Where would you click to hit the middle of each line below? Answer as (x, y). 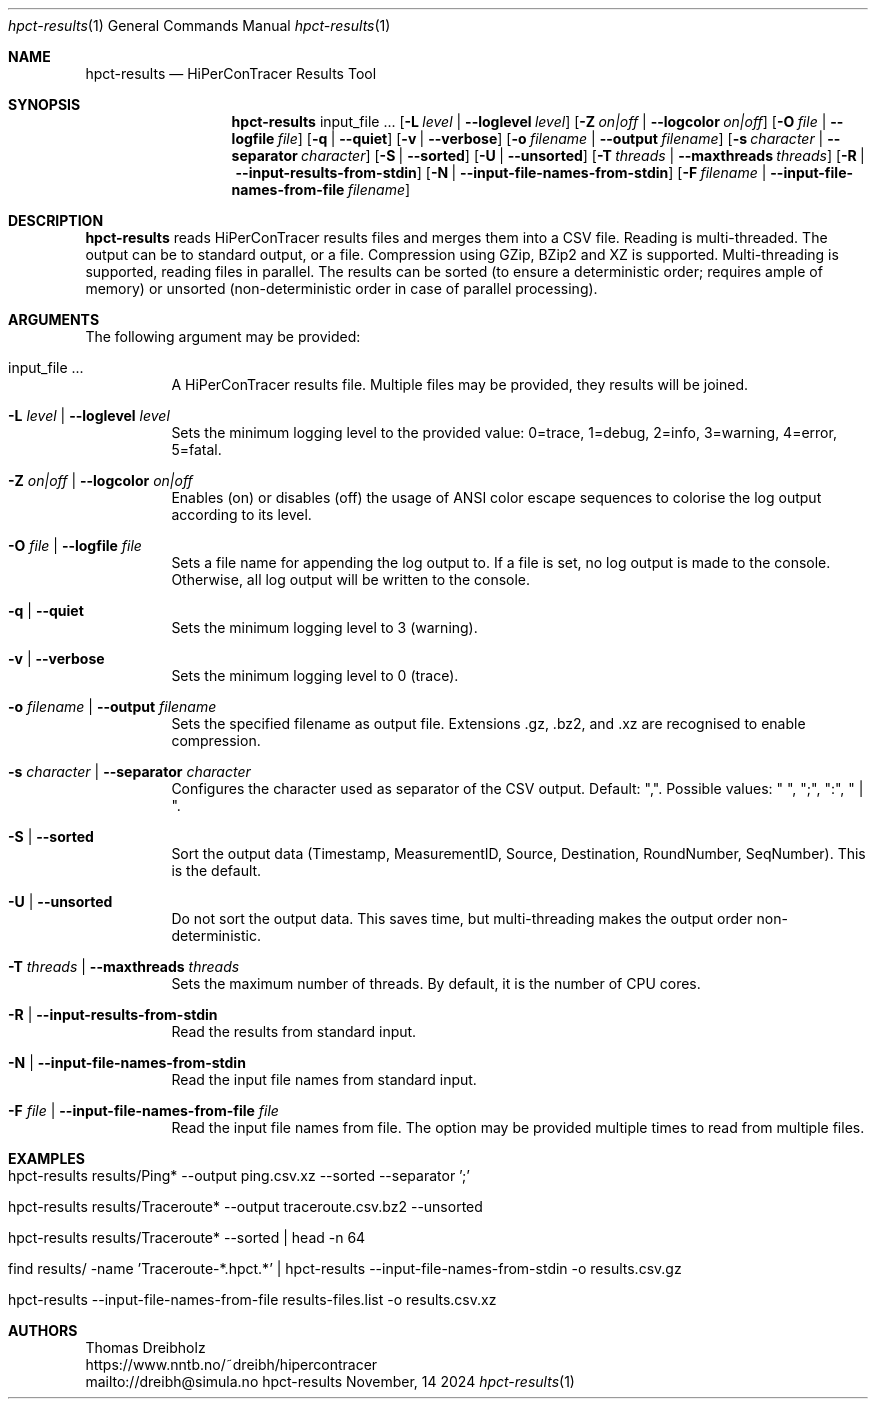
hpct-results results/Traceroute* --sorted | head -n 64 (187, 1237)
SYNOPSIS (44, 104)
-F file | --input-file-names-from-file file (143, 1110)
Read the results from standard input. (294, 1031)
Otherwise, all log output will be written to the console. (351, 579)
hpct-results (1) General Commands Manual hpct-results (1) (199, 25)
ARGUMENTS (54, 319)
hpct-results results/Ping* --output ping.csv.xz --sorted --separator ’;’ (239, 1175)
